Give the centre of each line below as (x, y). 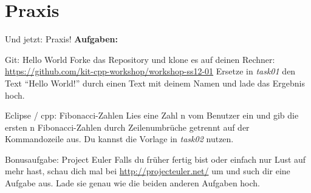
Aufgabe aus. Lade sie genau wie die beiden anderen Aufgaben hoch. (133, 183)
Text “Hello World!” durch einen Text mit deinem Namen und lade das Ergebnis (155, 83)
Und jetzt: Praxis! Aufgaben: (61, 39)
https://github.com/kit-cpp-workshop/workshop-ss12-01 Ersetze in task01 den (150, 71)
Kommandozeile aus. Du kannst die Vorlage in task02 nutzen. (119, 139)
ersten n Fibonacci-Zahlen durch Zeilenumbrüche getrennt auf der (127, 127)
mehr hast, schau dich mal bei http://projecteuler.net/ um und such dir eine (148, 171)
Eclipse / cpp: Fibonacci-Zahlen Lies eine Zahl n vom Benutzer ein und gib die (152, 115)
